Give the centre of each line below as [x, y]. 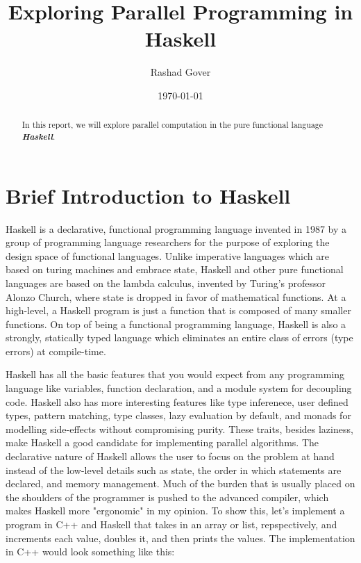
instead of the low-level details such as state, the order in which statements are [174, 470]
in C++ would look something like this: [90, 552]
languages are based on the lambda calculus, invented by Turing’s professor [166, 283]
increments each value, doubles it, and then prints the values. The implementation [180, 538]
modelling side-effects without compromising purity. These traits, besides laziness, [179, 429]
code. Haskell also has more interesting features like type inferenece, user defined [177, 401]
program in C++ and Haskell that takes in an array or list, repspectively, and [171, 524]
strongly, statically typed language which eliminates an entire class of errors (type [179, 337]
